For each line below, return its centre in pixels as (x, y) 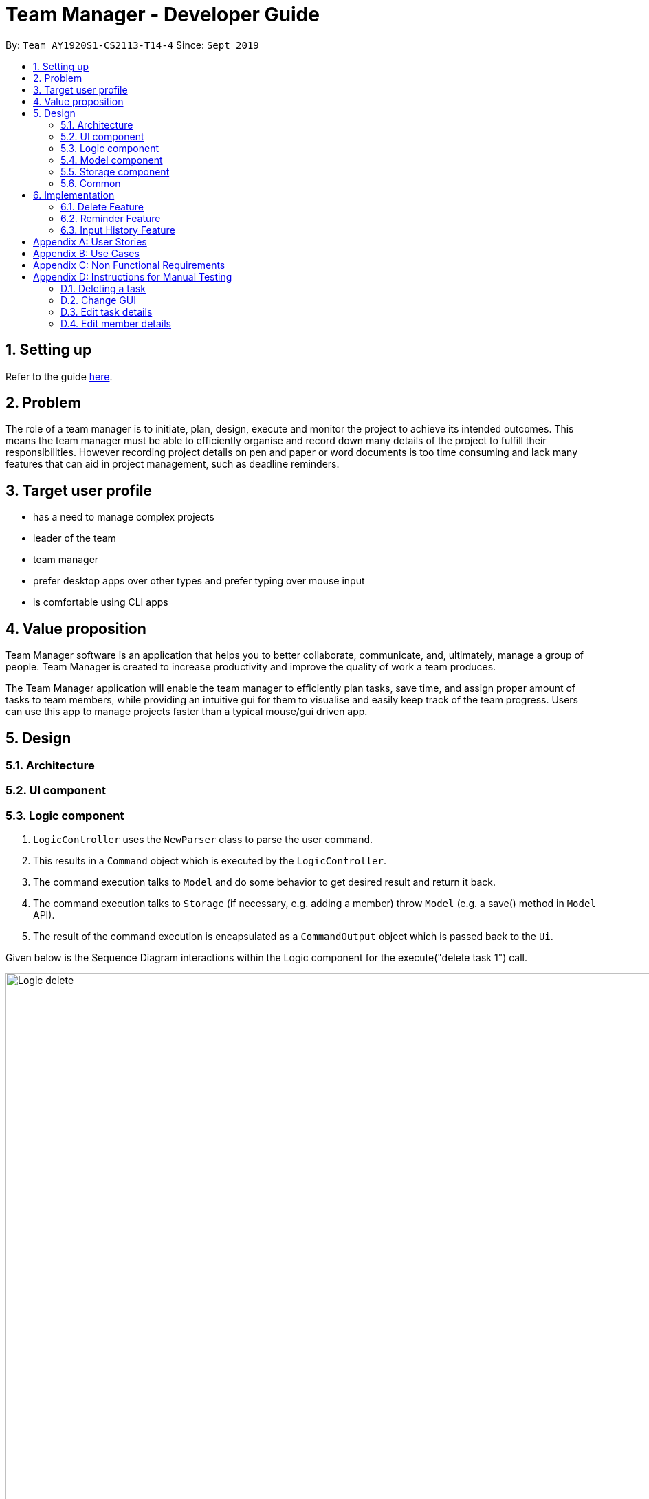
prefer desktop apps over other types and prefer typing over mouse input (199, 581)
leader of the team (75, 538)
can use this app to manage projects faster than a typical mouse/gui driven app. (187, 712)
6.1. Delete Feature (102, 206)
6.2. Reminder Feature (111, 218)
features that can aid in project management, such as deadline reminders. (173, 464)
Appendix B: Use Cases (86, 253)
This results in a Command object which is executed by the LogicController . (210, 861)
